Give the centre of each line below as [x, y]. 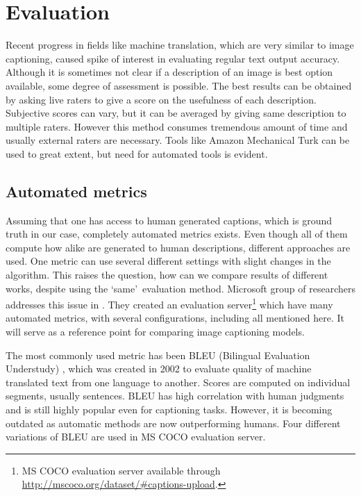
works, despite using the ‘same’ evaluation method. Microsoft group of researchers [180, 288]
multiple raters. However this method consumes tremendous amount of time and [177, 126]
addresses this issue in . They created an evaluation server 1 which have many [169, 303]
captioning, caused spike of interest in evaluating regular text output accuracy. [173, 58]
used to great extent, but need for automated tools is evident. [137, 153]
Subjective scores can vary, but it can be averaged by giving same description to [176, 113]
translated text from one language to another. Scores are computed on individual [178, 382]
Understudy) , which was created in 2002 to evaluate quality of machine [159, 369]
